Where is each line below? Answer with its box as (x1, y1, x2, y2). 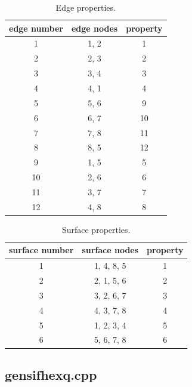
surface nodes (82, 244, 139, 256)
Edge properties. (55, 1, 116, 13)
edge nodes (71, 21, 118, 34)
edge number (9, 21, 63, 34)
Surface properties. (61, 223, 131, 235)
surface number (9, 244, 74, 256)
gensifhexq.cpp (5, 365, 97, 383)
